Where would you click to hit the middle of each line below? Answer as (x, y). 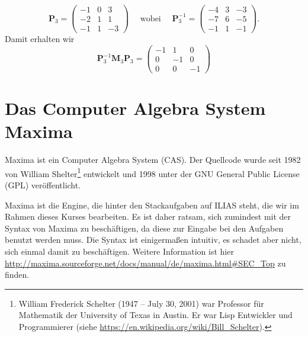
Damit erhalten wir (40, 39)
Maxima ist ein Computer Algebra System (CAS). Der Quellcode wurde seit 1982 (153, 160)
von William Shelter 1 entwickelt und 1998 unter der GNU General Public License (152, 172)
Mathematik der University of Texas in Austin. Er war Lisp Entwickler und (155, 315)
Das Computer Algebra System (135, 108)
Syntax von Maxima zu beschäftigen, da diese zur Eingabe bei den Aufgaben (144, 228)
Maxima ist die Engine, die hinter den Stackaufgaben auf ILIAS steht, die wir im (152, 205)
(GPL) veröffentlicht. (43, 185)
